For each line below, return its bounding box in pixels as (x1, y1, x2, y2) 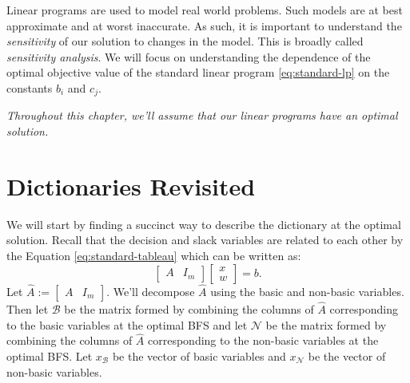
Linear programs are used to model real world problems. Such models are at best (6, 2, 403, 18)
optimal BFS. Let (6, 347, 93, 364)
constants (6, 79, 53, 96)
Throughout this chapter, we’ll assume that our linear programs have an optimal (6, 107, 398, 124)
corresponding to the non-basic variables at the (148, 332, 379, 349)
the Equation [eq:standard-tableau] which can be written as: (6, 247, 301, 263)
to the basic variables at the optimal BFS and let (6, 316, 248, 333)
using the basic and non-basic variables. (210, 282, 404, 299)
